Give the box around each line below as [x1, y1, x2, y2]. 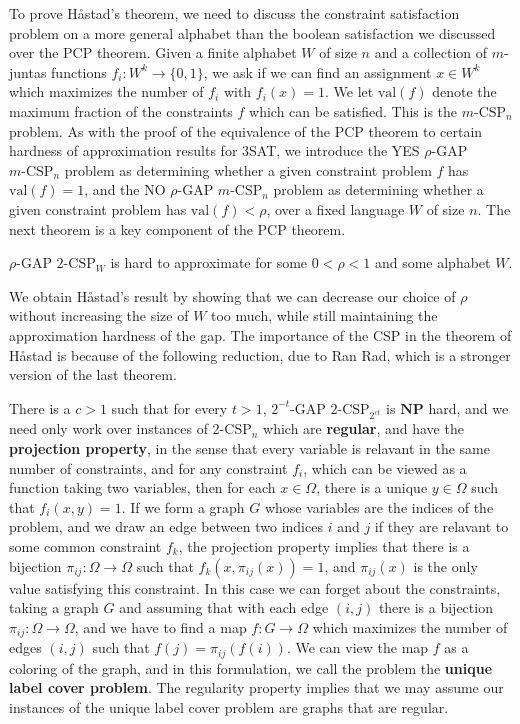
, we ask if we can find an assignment [203, 61, 432, 82]
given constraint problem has [9, 198, 187, 219]
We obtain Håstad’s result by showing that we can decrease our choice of [9, 285, 456, 306]
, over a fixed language [266, 198, 405, 219]
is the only [413, 555, 478, 576]
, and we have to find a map [74, 616, 247, 637]
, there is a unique [316, 477, 428, 498]
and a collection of [374, 42, 488, 63]
